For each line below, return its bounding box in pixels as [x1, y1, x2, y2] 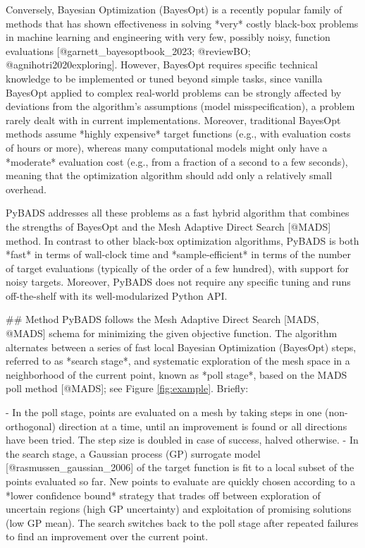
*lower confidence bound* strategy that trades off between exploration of [6, 487, 321, 502]
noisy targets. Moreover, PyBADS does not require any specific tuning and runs [6, 274, 351, 289]
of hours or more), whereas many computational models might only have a [6, 140, 328, 154]
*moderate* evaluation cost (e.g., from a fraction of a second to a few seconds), [6, 154, 348, 169]
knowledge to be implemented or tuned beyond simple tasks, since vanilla [6, 71, 323, 85]
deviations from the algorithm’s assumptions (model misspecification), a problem [6, 99, 355, 114]
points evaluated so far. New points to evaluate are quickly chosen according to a [6, 474, 356, 488]
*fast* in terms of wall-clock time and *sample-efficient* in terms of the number [6, 247, 351, 262]
